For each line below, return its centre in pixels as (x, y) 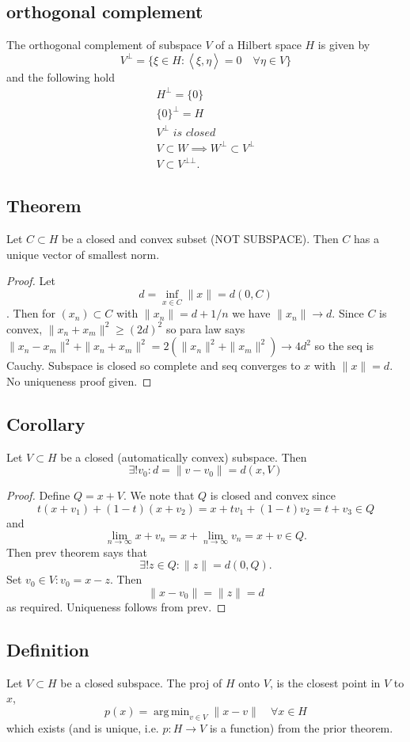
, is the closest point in (325, 682)
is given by (344, 45)
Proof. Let (31, 281)
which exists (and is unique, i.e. (83, 727)
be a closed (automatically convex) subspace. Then (184, 457)
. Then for (31, 313)
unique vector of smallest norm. (83, 254)
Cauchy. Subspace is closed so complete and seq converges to (154, 365)
